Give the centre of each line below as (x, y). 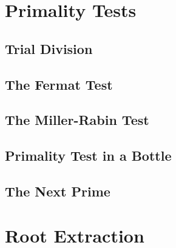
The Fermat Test (59, 84)
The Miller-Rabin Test (77, 120)
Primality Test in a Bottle (88, 156)
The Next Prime (58, 191)
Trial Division (49, 48)
